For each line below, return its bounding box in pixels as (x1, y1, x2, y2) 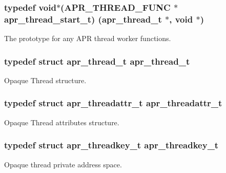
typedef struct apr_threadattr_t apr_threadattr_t (4, 97, 222, 109)
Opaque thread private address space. (4, 159, 122, 169)
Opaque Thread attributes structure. (4, 117, 119, 127)
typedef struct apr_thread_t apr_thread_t (4, 54, 190, 67)
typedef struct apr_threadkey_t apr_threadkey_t (4, 139, 219, 151)
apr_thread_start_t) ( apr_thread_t (4, 12, 162, 25)
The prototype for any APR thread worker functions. (4, 33, 171, 44)
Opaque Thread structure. (4, 74, 87, 85)
